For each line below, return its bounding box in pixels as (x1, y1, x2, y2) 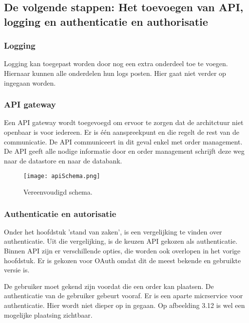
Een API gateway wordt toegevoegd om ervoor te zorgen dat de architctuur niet (4, 117, 244, 127)
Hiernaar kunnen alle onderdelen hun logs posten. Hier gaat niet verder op (4, 68, 226, 78)
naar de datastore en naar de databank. (4, 155, 122, 165)
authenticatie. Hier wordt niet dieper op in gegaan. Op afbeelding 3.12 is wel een (4, 300, 245, 310)
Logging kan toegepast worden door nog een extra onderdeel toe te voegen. (4, 58, 228, 69)
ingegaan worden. (4, 77, 56, 88)
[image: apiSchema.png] (23, 173, 100, 180)
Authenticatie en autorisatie (4, 207, 116, 219)
